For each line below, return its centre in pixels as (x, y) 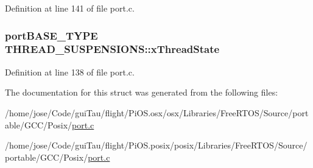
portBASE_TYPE (51, 35)
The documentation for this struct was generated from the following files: (142, 92)
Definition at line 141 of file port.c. (70, 8)
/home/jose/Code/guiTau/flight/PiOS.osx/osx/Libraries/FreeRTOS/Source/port (157, 112)
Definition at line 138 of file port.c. (70, 72)
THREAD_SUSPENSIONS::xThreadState (112, 49)
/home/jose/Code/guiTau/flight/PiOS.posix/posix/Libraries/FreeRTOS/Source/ (156, 145)
